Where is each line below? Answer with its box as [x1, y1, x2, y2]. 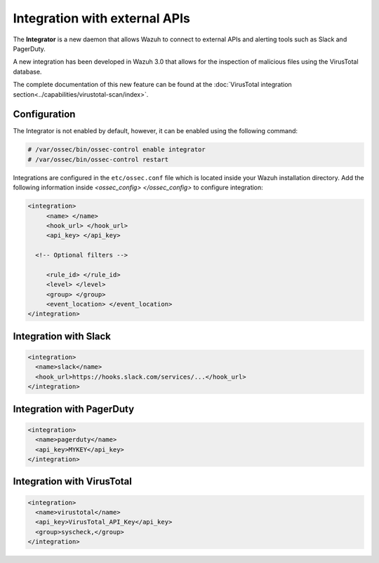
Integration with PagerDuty [13, 403, 135, 415]
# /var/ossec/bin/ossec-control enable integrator [27, 146, 206, 154]
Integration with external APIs [13, 11, 191, 26]
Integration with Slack [13, 330, 112, 342]
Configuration [13, 109, 76, 121]
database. [13, 67, 42, 76]
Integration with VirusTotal [13, 475, 133, 487]
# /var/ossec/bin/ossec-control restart [27, 155, 168, 163]
